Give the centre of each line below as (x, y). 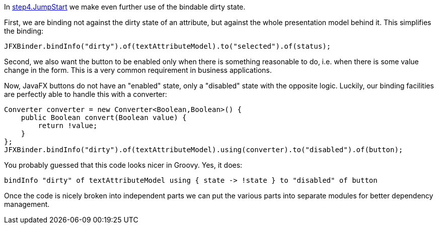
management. (27, 204)
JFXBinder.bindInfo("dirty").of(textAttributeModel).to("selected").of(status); (168, 46)
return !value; (68, 126)
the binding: (24, 31)
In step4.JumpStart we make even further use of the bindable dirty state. (125, 7)
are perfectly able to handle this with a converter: (86, 94)
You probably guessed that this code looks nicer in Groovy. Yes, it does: (123, 165)
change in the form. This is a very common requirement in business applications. (138, 70)
